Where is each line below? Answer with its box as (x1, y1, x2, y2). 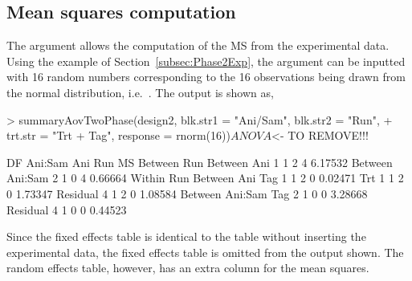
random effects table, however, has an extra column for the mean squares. (6, 259, 369, 276)
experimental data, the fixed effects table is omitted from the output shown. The (6, 243, 404, 260)
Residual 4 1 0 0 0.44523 (6, 201, 127, 218)
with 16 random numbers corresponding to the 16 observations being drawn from (6, 68, 406, 85)
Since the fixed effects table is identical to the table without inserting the (6, 228, 366, 245)
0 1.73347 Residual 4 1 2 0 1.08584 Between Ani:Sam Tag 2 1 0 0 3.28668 (6, 185, 368, 202)
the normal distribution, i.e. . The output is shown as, (6, 83, 274, 100)
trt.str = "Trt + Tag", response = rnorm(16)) (6, 127, 230, 144)
